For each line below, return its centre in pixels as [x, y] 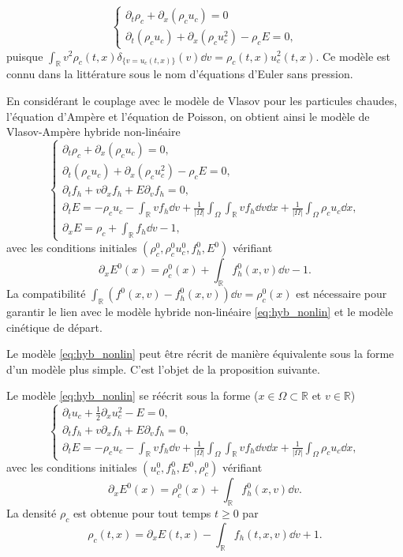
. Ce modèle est [353, 56]
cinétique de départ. [54, 327]
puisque [25, 56]
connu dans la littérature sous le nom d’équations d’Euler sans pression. [180, 74]
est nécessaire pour [341, 294]
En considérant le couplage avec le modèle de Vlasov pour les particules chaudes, [202, 100]
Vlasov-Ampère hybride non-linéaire [93, 132]
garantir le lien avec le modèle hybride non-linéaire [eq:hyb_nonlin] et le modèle [200, 312]
